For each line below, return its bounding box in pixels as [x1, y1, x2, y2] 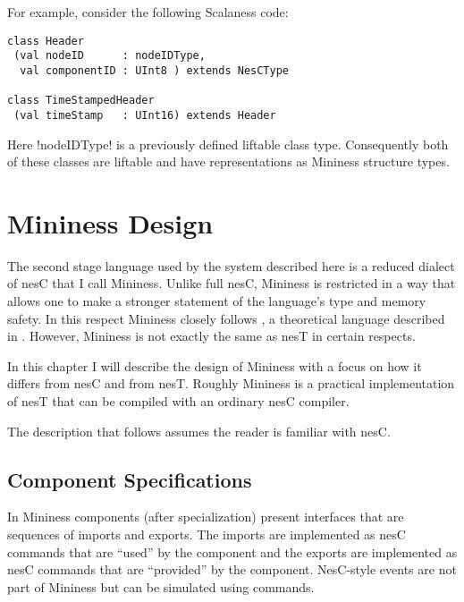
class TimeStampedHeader [7, 94, 155, 107]
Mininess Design [7, 204, 214, 241]
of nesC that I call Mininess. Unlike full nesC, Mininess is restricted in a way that [7, 274, 456, 293]
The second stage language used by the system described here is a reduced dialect [7, 256, 455, 275]
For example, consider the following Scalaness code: [7, 3, 289, 21]
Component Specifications [7, 465, 252, 493]
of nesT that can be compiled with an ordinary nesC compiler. [7, 392, 350, 410]
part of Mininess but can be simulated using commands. [7, 577, 315, 596]
